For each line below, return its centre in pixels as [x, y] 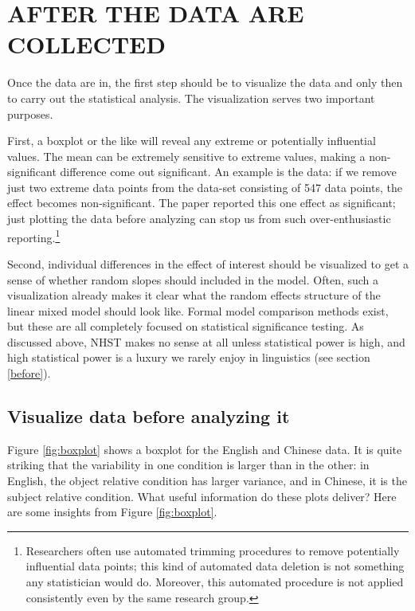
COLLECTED [86, 44]
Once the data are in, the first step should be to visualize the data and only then [205, 82]
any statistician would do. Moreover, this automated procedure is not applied [215, 582]
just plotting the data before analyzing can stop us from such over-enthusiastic [199, 219]
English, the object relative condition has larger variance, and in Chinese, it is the [207, 481]
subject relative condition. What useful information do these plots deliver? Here [202, 496]
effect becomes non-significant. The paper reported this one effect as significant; [202, 203]
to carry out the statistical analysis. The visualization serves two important [191, 98]
